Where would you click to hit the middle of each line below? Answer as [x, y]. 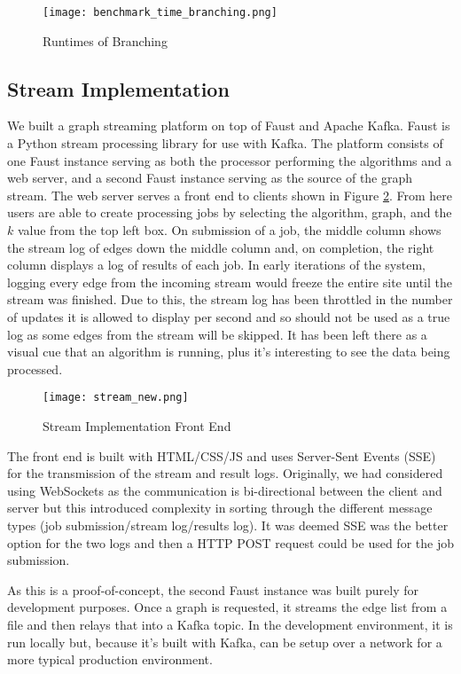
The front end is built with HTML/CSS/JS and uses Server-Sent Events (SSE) [222, 455]
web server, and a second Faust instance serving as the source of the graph [210, 178]
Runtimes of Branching [105, 40]
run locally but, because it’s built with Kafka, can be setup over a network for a [225, 642]
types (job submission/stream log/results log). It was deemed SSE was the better [228, 525]
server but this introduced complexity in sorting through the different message [220, 508]
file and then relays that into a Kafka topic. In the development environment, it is [230, 624]
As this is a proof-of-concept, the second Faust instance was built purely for [213, 589]
